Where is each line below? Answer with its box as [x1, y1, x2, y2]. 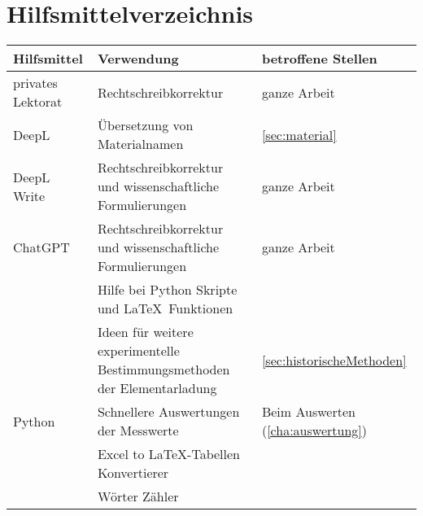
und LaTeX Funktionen [97, 299, 233, 318]
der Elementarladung [97, 378, 217, 398]
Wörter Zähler [97, 487, 179, 506]
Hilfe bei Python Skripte [97, 280, 238, 300]
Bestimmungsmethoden [97, 360, 230, 379]
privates [13, 73, 58, 93]
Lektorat [13, 92, 63, 112]
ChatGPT [13, 238, 70, 257]
